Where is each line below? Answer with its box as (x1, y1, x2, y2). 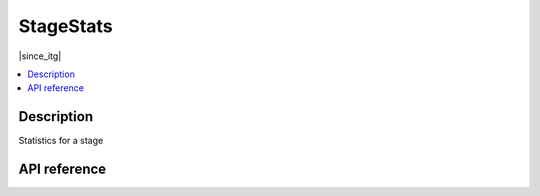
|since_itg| (18, 50, 62, 62)
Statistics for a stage (18, 135, 104, 147)
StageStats (18, 15, 114, 37)
